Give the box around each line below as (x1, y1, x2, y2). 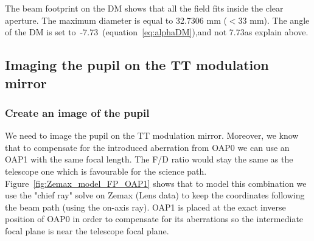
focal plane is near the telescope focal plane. (5, 224, 169, 237)
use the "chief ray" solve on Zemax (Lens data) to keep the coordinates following (5, 189, 305, 201)
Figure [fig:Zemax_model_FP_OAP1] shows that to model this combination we (5, 176, 307, 189)
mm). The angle (249, 13, 310, 26)
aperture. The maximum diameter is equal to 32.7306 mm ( (5, 13, 227, 26)
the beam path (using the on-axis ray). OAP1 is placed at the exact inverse (5, 200, 286, 213)
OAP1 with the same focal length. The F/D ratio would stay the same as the (5, 153, 293, 166)
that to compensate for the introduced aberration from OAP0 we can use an (5, 141, 290, 153)
